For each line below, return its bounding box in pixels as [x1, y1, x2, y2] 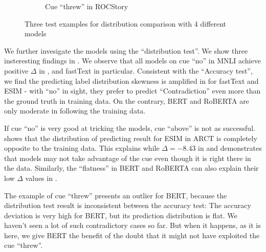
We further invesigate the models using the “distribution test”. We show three [4, 45, 248, 56]
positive [4, 65, 29, 76]
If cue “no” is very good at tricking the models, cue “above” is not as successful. [4, 122, 255, 133]
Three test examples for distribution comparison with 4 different [25, 18, 227, 29]
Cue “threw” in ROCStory [45, 1, 128, 11]
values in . [25, 172, 57, 183]
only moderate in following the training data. [4, 105, 146, 116]
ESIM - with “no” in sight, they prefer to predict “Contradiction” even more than [4, 85, 261, 96]
